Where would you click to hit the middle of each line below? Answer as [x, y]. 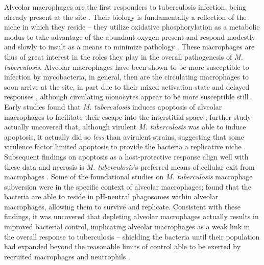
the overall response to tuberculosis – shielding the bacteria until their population [132, 236]
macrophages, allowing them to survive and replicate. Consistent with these [122, 206]
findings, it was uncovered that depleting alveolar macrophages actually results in [131, 216]
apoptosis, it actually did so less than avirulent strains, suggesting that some [124, 136]
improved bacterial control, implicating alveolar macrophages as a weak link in [127, 227]
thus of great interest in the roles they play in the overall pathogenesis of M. [124, 56]
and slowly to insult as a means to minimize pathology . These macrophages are [129, 47]
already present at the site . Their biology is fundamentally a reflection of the [125, 17]
